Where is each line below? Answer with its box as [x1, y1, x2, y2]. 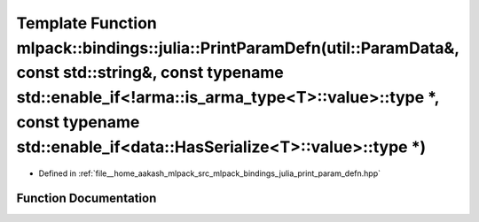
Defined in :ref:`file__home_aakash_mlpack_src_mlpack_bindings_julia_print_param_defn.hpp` [38, 168, 381, 179]
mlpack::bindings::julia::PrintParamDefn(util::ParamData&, [16, 38, 460, 57]
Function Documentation [16, 191, 157, 206]
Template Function [16, 13, 157, 33]
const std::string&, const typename [16, 63, 284, 83]
